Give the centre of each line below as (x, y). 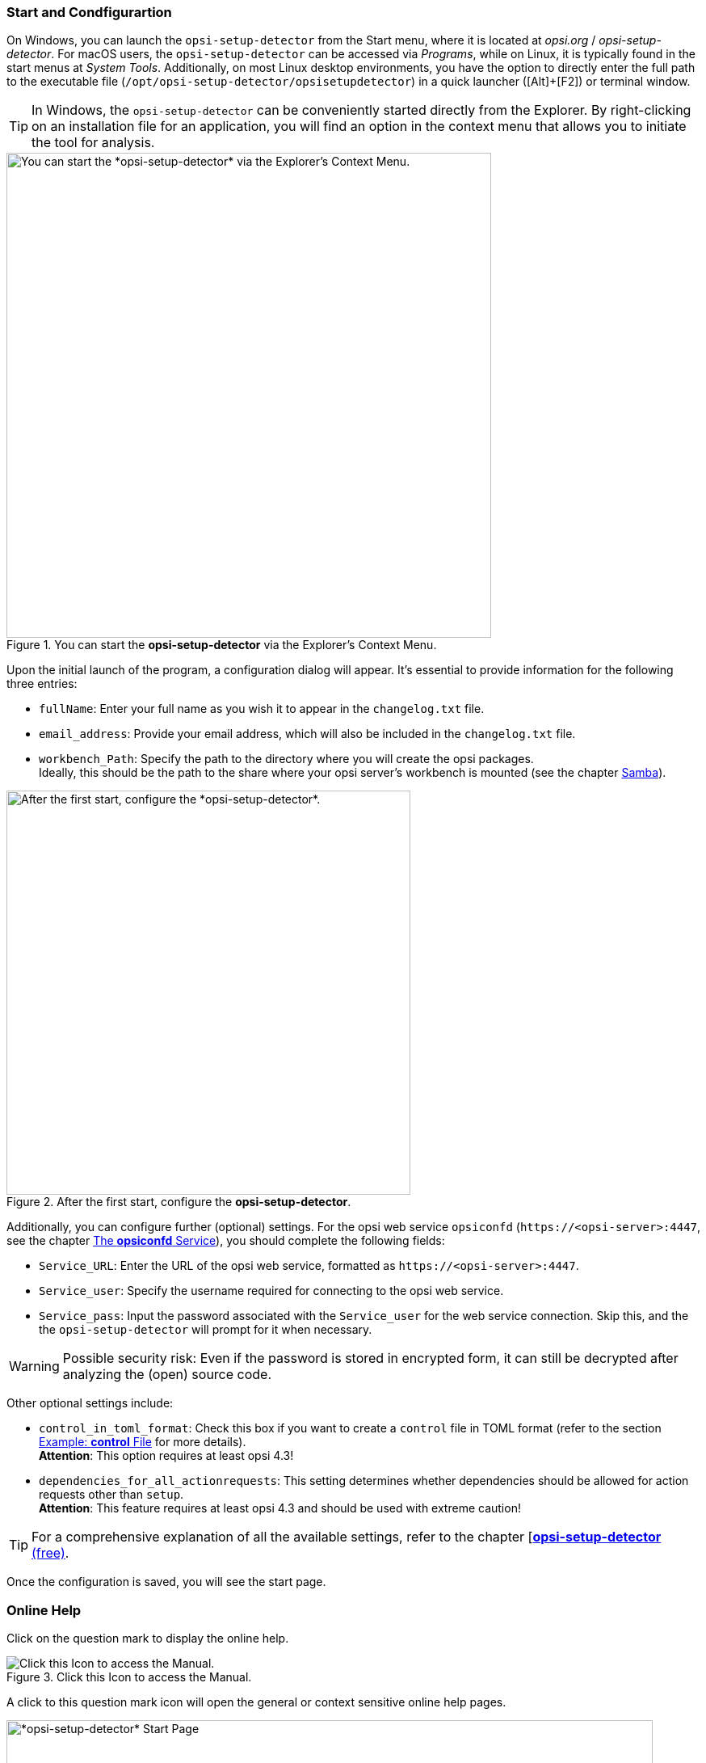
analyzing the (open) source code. (167, 1375)
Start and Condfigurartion (89, 12)
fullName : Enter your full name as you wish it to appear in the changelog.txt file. (262, 709)
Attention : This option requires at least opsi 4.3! (166, 1456)
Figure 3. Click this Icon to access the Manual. (129, 1677)
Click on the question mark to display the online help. (148, 1639)
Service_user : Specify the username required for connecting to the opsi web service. (271, 1291)
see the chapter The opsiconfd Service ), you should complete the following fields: (226, 1241)
